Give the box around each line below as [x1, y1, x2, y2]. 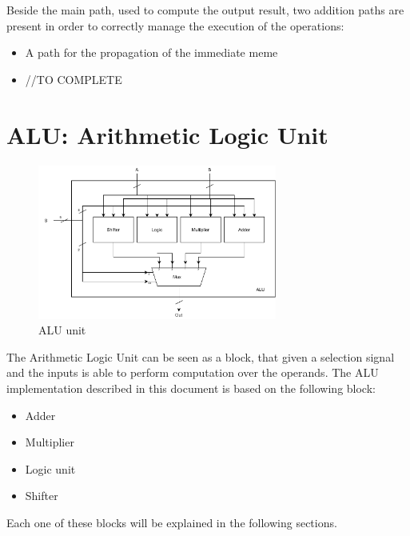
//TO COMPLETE [25, 70, 122, 87]
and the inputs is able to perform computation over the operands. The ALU [6, 364, 379, 381]
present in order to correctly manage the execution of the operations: [6, 17, 344, 34]
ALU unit [38, 322, 86, 338]
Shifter [25, 487, 58, 504]
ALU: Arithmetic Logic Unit [6, 118, 328, 150]
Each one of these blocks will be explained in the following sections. [6, 514, 337, 531]
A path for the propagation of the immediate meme [25, 44, 278, 61]
